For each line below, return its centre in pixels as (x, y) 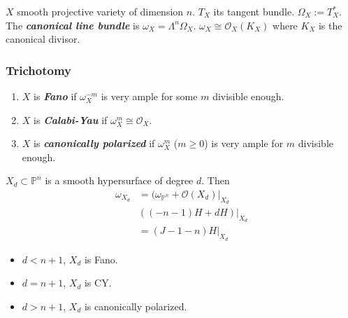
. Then (216, 180)
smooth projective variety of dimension (100, 11)
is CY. (98, 283)
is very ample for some (149, 96)
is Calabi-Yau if (71, 119)
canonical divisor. (43, 39)
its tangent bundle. (254, 11)
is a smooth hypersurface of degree (119, 180)
